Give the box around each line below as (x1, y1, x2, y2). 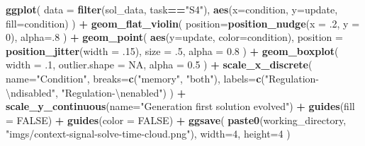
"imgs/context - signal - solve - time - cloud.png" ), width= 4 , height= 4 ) (6, 126, 291, 141)
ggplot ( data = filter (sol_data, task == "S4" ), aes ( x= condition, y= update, (6, 2, 338, 16)
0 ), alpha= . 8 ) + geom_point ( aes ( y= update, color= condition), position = (6, 30, 343, 44)
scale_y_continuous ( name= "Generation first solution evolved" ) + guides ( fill (6, 99, 355, 114)
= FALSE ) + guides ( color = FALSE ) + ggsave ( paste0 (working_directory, (6, 112, 347, 127)
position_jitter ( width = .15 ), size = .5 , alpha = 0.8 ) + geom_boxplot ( (6, 43, 339, 58)
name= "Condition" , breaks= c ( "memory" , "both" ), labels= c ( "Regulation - (6, 71, 319, 85)
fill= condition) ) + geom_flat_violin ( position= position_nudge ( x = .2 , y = (6, 16, 360, 30)
